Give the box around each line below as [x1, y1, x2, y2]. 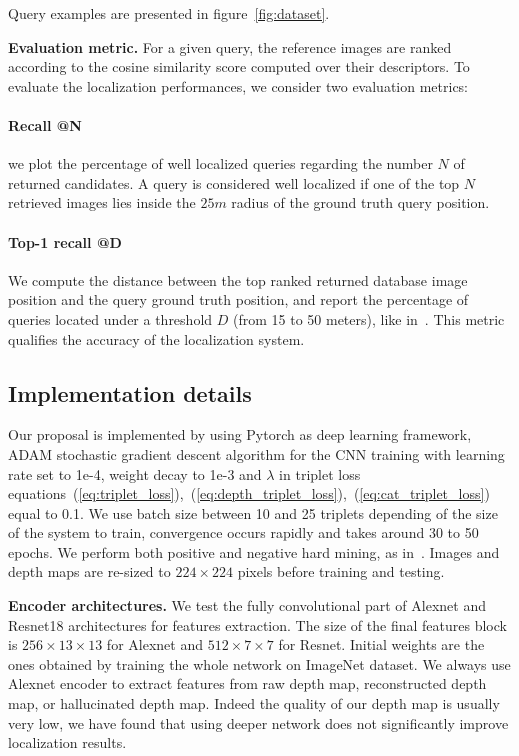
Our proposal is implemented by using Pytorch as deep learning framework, [8, 424, 472, 445]
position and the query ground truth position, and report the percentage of [8, 289, 469, 310]
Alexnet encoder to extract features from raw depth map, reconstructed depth [8, 673, 487, 694]
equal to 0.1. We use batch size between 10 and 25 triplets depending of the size [8, 502, 498, 523]
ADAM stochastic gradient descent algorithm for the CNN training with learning [8, 443, 505, 464]
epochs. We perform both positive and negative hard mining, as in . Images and [8, 541, 500, 562]
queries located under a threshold [8, 308, 213, 329]
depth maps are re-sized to [8, 561, 171, 582]
